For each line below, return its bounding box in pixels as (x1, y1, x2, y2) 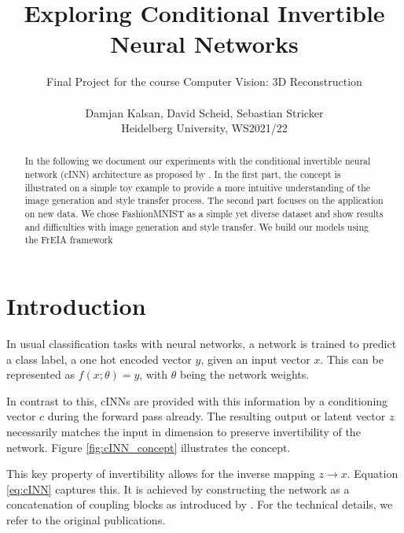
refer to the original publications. (6, 511, 166, 527)
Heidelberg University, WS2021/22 (121, 120, 288, 136)
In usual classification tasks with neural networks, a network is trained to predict (6, 335, 397, 352)
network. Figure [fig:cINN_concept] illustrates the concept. (6, 439, 291, 455)
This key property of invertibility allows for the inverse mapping (6, 465, 315, 482)
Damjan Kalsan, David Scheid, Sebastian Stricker (85, 104, 324, 120)
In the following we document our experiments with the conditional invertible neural (24, 154, 371, 168)
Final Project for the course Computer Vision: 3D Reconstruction (46, 73, 362, 90)
